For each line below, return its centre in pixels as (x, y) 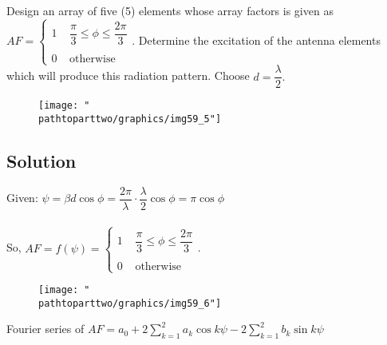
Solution (41, 161)
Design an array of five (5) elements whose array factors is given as (170, 10)
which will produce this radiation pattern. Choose (128, 75)
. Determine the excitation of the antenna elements (256, 40)
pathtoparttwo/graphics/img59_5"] (130, 119)
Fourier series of (45, 329)
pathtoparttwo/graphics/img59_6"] (130, 303)
